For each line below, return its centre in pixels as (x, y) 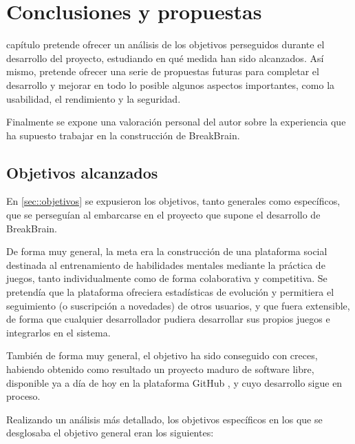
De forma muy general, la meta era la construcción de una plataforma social (167, 251)
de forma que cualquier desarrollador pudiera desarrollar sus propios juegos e (168, 319)
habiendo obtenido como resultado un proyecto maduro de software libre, (160, 369)
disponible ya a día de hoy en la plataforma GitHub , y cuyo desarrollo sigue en (174, 382)
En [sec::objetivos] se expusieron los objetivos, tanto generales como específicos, (173, 201)
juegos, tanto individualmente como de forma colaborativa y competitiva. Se (167, 278)
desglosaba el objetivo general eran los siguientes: (110, 433)
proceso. (23, 396)
